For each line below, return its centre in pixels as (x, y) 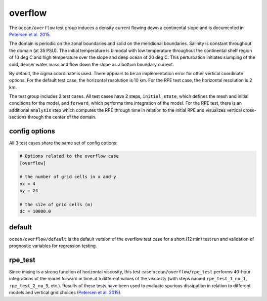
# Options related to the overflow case (69, 156)
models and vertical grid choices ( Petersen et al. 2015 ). (65, 293)
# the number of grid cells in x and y (68, 177)
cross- (250, 110)
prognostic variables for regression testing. (53, 246)
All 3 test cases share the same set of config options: (63, 143)
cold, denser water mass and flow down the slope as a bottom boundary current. (91, 64)
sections (18, 117)
